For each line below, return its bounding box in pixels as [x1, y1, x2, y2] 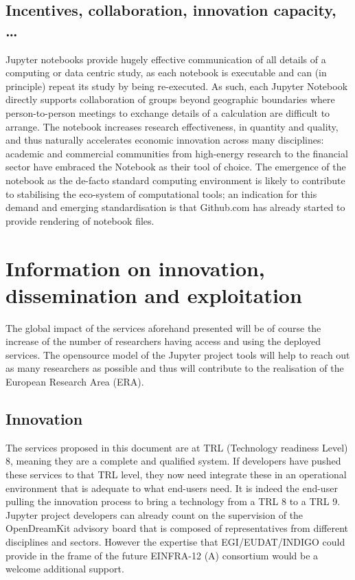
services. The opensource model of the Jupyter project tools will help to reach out [5, 347, 350, 361]
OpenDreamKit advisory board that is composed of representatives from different [5, 521, 349, 535]
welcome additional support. [5, 561, 124, 576]
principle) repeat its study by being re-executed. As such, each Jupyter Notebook [5, 78, 348, 93]
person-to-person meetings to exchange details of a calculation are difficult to [5, 105, 330, 120]
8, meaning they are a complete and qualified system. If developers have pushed [5, 454, 341, 468]
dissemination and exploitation [5, 280, 302, 309]
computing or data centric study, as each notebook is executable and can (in [5, 65, 327, 80]
